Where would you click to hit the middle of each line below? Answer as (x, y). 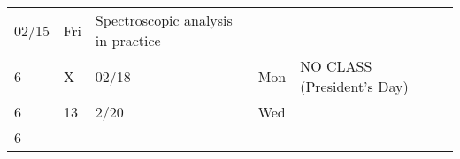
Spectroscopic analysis (164, 20)
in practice (128, 40)
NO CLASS (336, 66)
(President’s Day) (354, 86)
